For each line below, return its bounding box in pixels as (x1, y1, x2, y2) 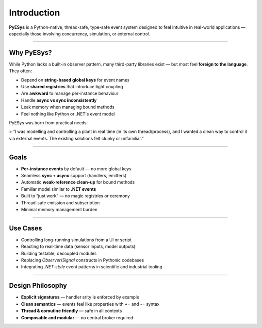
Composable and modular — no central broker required (21, 314, 133, 320)
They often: (9, 68, 33, 74)
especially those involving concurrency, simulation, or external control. (9, 31, 150, 36)
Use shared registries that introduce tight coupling (21, 84, 123, 90)
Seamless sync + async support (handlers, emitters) (21, 173, 127, 179)
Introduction (9, 7, 60, 18)
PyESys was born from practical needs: (9, 119, 88, 126)
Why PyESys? (9, 49, 52, 57)
